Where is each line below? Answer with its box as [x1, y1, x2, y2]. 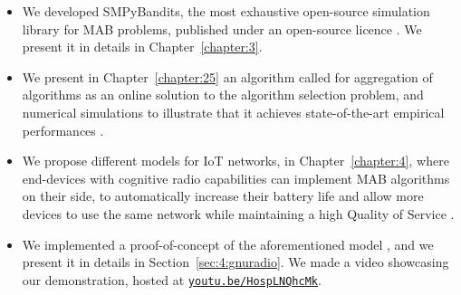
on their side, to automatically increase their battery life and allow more [22, 186, 424, 205]
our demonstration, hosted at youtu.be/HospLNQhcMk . [22, 270, 322, 289]
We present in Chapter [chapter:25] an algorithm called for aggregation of [22, 67, 433, 86]
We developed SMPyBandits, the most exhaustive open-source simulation [22, 2, 430, 20]
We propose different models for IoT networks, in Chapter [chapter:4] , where [22, 151, 449, 170]
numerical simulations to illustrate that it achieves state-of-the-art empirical [22, 102, 445, 121]
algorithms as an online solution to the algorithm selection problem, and [22, 85, 424, 104]
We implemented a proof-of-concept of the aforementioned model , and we [22, 234, 434, 253]
